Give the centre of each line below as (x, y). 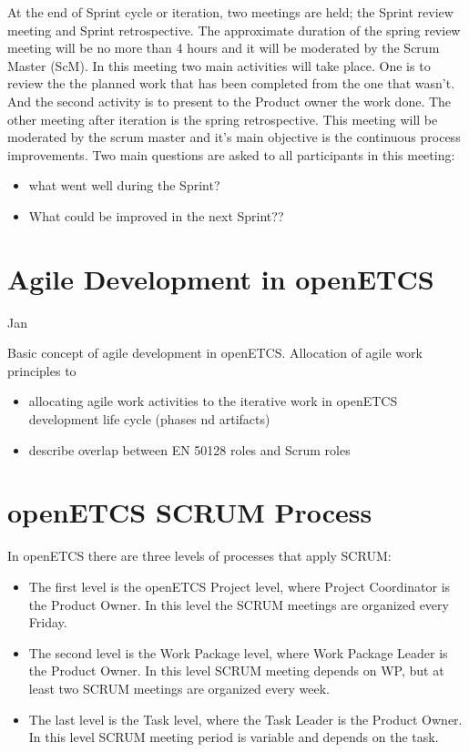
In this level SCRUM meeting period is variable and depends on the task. (234, 737)
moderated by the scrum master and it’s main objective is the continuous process (234, 137)
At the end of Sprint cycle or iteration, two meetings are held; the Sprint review (230, 12)
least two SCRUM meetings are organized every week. (179, 688)
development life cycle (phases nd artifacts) (149, 419)
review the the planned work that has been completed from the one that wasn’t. (231, 83)
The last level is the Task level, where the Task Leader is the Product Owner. (245, 719)
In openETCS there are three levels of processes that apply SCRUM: (199, 556)
